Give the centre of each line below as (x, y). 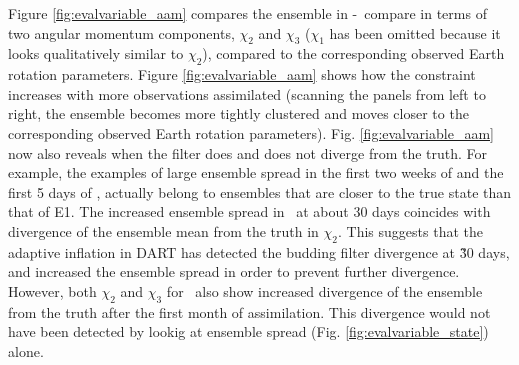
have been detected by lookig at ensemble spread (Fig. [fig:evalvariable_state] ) (248, 331)
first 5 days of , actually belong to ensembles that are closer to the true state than (260, 191)
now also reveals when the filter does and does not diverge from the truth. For (248, 152)
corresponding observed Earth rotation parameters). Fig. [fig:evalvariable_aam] (251, 132)
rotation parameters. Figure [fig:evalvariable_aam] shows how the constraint (242, 74)
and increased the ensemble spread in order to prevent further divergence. (234, 271)
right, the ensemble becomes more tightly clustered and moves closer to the (238, 113)
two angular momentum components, (121, 32)
